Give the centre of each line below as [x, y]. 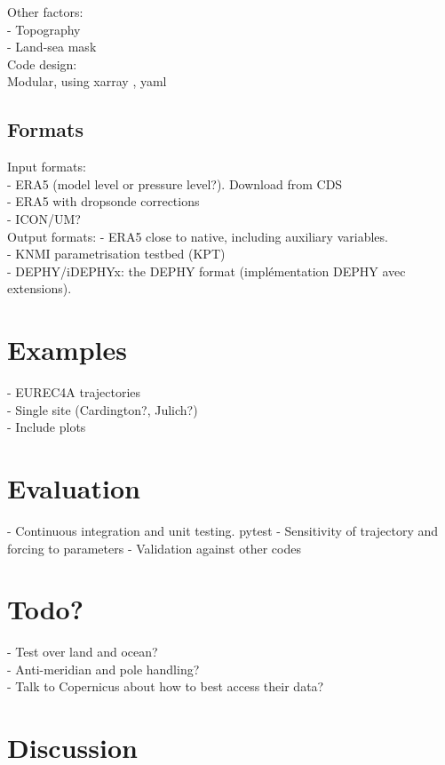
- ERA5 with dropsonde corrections [103, 201]
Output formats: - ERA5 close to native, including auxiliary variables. [198, 236]
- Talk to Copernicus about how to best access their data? [166, 686]
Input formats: [47, 167]
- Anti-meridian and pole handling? [103, 669]
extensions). [40, 288]
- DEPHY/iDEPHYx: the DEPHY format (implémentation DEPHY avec [207, 271]
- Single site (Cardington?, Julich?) [103, 409]
